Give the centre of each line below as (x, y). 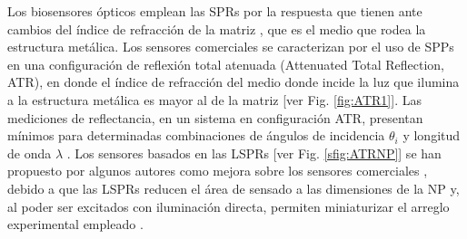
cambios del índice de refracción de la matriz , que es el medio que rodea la (217, 29)
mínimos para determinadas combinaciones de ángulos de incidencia (196, 135)
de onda (30, 153)
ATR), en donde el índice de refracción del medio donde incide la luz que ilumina (233, 82)
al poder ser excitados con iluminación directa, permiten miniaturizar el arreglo (229, 206)
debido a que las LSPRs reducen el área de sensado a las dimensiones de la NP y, (233, 188)
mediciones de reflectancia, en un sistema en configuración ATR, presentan (215, 117)
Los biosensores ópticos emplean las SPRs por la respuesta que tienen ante (215, 11)
